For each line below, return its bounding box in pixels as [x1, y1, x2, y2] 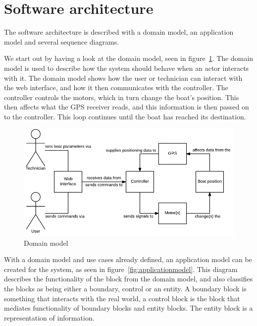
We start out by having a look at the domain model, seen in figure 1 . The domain [4, 53, 254, 63]
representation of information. [4, 312, 95, 323]
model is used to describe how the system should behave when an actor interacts [4, 62, 249, 73]
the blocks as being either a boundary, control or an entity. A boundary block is [4, 283, 247, 293]
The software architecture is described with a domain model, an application [4, 27, 234, 37]
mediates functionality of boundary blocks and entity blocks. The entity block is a [4, 303, 253, 313]
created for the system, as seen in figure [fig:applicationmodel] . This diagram [4, 264, 238, 274]
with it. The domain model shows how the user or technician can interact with [4, 72, 243, 83]
